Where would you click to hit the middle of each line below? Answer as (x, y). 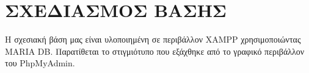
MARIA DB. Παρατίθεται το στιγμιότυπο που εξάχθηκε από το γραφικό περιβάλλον (155, 51)
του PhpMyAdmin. (40, 63)
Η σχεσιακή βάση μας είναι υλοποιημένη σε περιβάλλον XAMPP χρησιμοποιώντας (153, 39)
